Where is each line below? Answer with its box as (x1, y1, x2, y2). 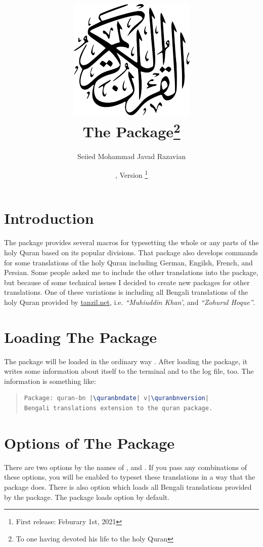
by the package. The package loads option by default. (4, 491, 170, 502)
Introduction (4, 208, 94, 228)
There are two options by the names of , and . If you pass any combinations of (4, 461, 247, 472)
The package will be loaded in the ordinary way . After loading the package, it (4, 356, 248, 366)
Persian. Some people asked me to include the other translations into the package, (4, 267, 258, 278)
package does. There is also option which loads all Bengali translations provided (4, 481, 252, 492)
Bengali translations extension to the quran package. (24, 405, 213, 412)
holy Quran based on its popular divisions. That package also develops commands (4, 247, 258, 258)
